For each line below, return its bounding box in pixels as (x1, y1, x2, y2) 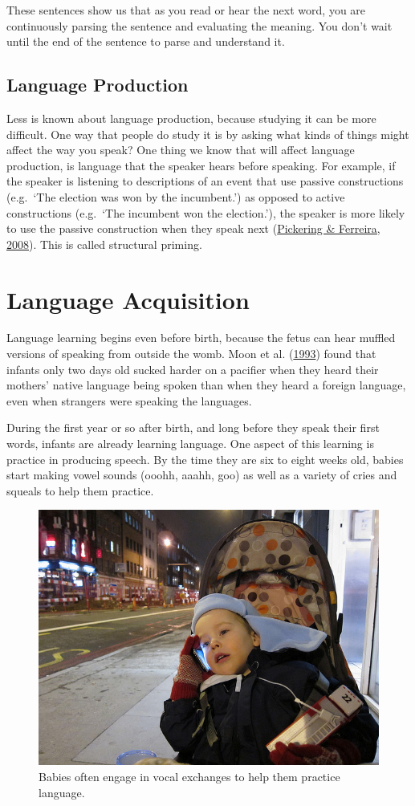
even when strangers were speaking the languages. (6, 392, 252, 409)
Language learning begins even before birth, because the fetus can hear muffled (6, 329, 396, 346)
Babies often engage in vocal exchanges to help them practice (39, 767, 340, 784)
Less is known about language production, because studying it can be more (6, 109, 376, 126)
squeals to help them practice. (6, 482, 154, 499)
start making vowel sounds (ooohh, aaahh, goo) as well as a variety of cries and (6, 466, 397, 483)
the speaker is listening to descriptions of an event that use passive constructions (6, 173, 404, 189)
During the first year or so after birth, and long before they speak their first (6, 419, 380, 436)
